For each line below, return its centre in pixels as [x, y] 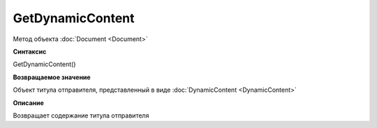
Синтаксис [30, 51]
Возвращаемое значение [52, 77]
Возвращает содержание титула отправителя [81, 115]
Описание [29, 103]
